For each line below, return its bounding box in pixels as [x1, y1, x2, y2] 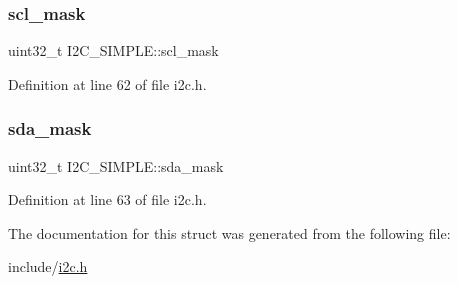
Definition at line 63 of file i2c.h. [8, 189, 207, 210]
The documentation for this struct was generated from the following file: [8, 222, 451, 243]
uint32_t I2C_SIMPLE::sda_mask [8, 155, 224, 176]
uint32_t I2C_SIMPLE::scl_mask [8, 40, 219, 61]
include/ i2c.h [8, 256, 88, 277]
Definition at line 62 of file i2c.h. [8, 73, 207, 94]
